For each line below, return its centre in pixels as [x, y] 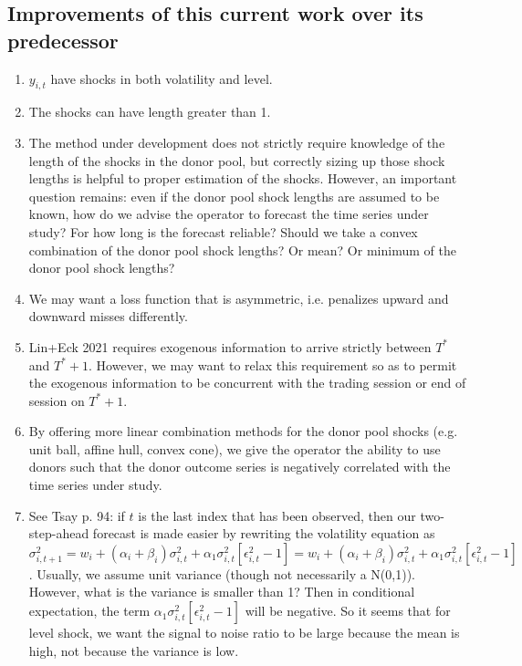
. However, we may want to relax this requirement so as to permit [273, 364]
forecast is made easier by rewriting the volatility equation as [264, 533]
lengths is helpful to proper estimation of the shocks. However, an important [243, 178]
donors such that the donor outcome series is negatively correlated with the [240, 467]
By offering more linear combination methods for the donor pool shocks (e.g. [243, 431]
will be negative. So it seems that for [348, 611]
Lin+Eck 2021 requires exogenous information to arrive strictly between [230, 346]
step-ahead [59, 533]
